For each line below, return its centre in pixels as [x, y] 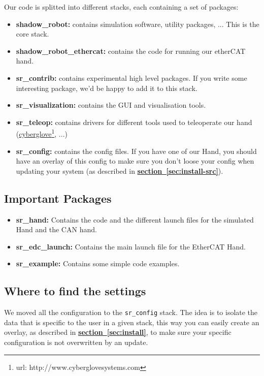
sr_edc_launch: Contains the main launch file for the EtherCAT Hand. [131, 246]
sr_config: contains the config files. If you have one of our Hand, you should [136, 151]
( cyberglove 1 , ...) [42, 133]
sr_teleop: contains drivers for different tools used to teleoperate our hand [134, 122]
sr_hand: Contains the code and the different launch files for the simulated [135, 219]
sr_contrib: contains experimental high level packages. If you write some [131, 77]
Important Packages [58, 198]
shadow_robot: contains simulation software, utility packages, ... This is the [138, 24]
